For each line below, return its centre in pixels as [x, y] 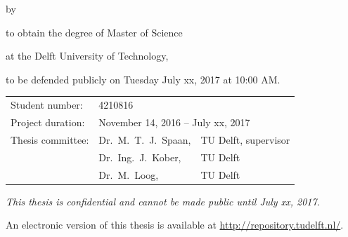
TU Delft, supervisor [245, 139]
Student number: [47, 105]
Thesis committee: [50, 139]
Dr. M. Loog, [129, 174]
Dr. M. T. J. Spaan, [145, 139]
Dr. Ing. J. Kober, [140, 157]
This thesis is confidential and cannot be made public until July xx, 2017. [163, 201]
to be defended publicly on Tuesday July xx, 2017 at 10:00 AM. [143, 79]
